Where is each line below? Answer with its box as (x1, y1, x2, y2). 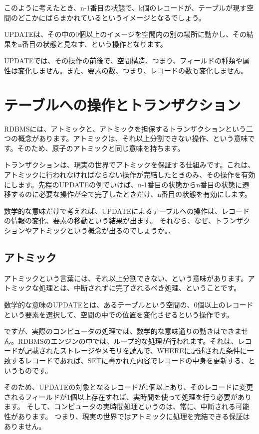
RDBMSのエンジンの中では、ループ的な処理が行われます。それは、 (17, 335, 238, 346)
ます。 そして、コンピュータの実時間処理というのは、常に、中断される (4, 401, 236, 412)
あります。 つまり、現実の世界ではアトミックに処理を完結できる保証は (17, 411, 250, 421)
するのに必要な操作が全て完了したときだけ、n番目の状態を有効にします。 (10, 189, 252, 199)
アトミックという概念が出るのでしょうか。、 (31, 225, 175, 236)
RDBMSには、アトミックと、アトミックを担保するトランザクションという (4, 123, 246, 134)
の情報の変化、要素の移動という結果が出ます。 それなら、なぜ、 (4, 215, 216, 226)
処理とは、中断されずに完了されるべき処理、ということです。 (38, 283, 241, 293)
